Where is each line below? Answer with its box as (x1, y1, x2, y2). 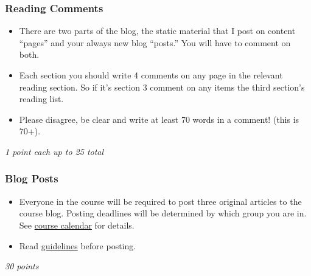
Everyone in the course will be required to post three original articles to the (19, 195, 302, 207)
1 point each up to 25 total (5, 145, 104, 157)
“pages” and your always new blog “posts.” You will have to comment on (19, 36, 291, 49)
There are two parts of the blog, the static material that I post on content (19, 24, 296, 37)
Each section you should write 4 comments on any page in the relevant (19, 69, 283, 81)
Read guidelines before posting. (19, 239, 136, 252)
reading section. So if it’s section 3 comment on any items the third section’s (19, 80, 305, 93)
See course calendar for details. (19, 218, 135, 231)
